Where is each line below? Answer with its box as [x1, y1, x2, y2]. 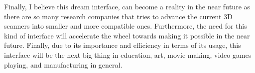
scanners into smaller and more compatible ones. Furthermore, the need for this [4, 21, 247, 31]
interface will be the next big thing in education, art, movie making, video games [4, 49, 252, 60]
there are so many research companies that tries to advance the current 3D [4, 11, 233, 21]
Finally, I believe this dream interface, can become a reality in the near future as [4, 1, 251, 11]
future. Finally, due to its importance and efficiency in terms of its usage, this [4, 40, 241, 50]
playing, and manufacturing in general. [4, 59, 123, 70]
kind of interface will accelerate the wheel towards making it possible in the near [4, 30, 250, 40]
